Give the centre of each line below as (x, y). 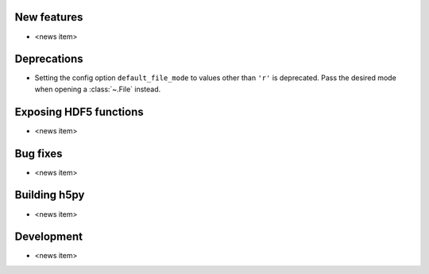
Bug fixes (39, 154)
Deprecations (49, 59)
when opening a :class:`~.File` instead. (98, 89)
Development (49, 237)
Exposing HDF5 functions (79, 112)
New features (49, 17)
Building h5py (50, 195)
